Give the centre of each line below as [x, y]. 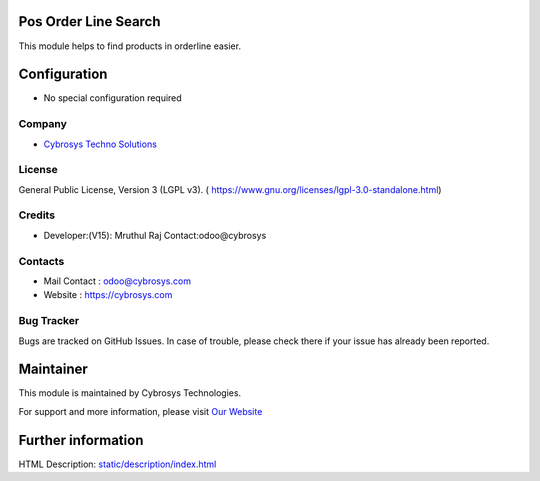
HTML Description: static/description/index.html [117, 464]
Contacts [41, 261]
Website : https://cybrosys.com [108, 295]
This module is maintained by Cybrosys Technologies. [130, 393]
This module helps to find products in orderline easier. [130, 46]
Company [42, 124]
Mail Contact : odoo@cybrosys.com [117, 281]
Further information [81, 440]
